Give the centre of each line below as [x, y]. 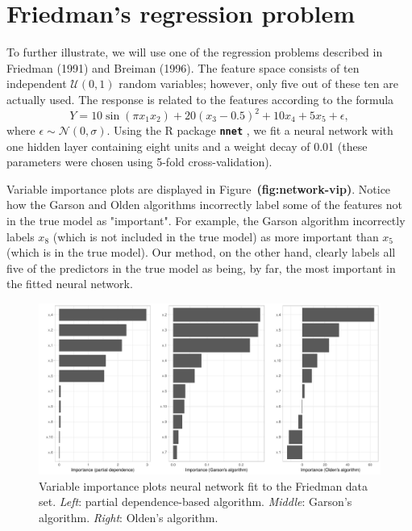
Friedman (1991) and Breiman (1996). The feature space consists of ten [183, 67]
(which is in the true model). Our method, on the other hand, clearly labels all [201, 252]
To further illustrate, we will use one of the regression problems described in [195, 52]
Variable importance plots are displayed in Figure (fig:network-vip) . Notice [199, 188]
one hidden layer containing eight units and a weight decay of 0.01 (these [187, 146]
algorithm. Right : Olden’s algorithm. [129, 517]
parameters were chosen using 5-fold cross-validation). [139, 162]
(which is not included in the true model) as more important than [216, 236]
